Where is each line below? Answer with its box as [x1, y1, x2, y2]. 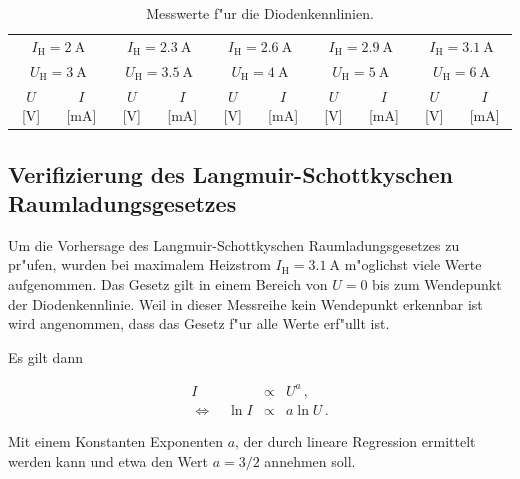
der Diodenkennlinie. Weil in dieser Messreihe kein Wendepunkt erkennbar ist [8, 293, 483, 314]
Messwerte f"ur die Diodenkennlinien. [146, 3, 374, 23]
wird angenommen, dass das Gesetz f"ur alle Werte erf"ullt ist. [8, 313, 390, 334]
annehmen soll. [264, 450, 356, 471]
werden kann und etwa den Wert [8, 450, 208, 471]
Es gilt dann [8, 346, 83, 367]
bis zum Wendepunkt [372, 274, 502, 294]
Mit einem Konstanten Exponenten [8, 430, 223, 451]
